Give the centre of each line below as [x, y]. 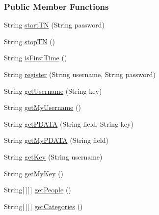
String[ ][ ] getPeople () [38, 190]
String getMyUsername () [42, 107]
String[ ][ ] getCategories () [43, 206]
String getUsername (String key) [53, 91]
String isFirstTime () [36, 58]
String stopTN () [29, 41]
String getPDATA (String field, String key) [69, 123]
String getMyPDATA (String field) [56, 140]
